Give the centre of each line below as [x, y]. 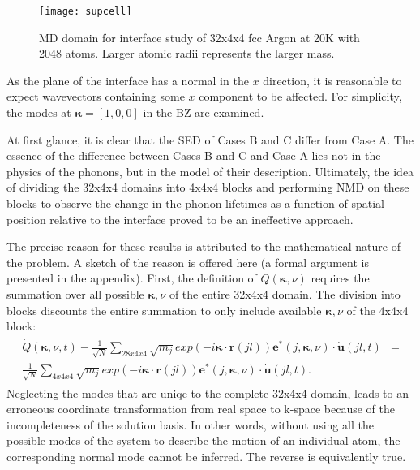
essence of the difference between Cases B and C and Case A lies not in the [194, 155]
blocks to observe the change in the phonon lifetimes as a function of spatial [195, 203]
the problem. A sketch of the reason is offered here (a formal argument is [188, 262]
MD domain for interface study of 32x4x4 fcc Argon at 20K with [199, 37]
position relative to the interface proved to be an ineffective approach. [180, 219]
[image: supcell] [86, 11]
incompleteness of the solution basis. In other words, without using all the [190, 424]
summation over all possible [75, 293]
